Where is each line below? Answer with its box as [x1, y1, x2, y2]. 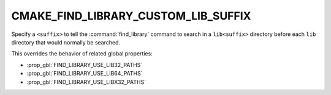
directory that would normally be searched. [11, 38, 121, 46]
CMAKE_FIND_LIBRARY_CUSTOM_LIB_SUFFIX [11, 9, 251, 23]
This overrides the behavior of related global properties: [11, 50, 153, 57]
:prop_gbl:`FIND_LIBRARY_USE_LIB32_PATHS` [26, 61, 143, 68]
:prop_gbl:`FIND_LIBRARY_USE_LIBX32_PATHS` [26, 78, 146, 85]
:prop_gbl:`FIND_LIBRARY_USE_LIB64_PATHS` [26, 70, 143, 77]
